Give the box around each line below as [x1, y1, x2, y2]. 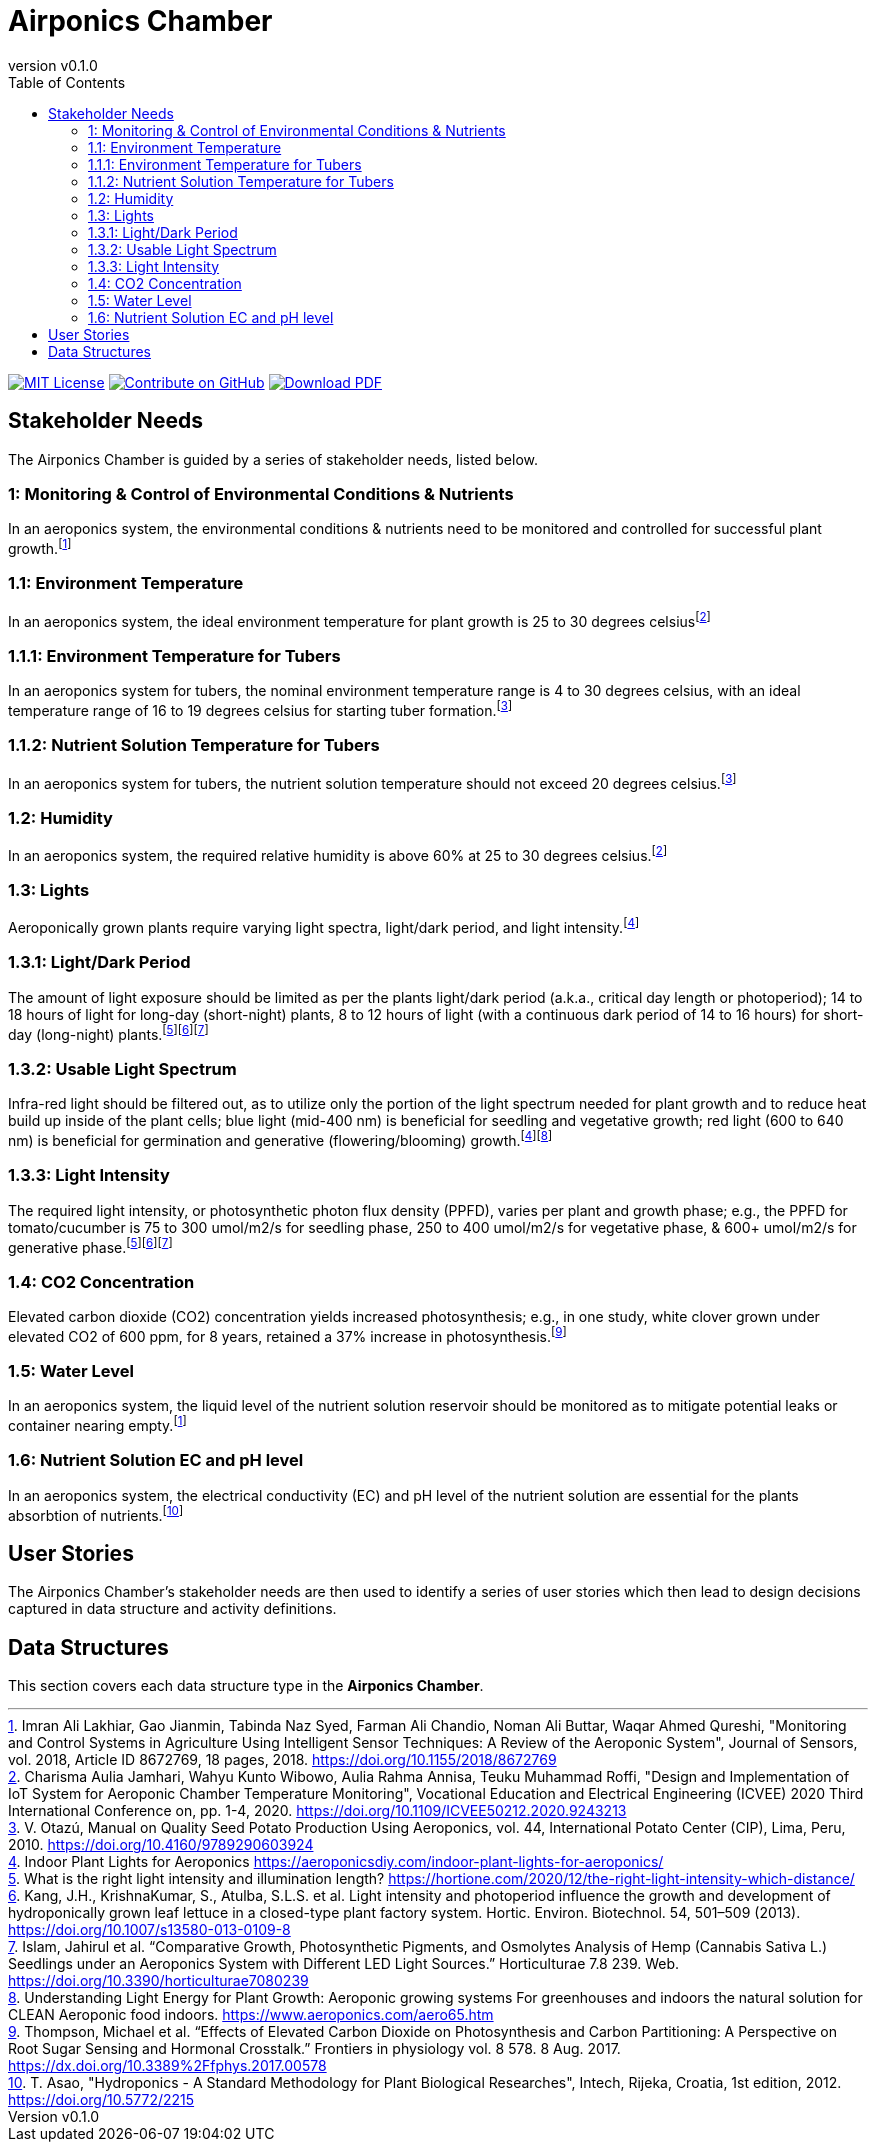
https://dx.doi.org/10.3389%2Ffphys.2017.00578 [8, 2057, 327, 2075]
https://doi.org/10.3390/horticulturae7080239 [8, 1972, 309, 1990]
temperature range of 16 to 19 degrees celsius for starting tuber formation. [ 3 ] [8, 699, 513, 719]
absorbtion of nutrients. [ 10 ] [8, 1503, 184, 1524]
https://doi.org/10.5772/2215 [8, 2091, 195, 2109]
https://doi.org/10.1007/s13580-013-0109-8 [8, 1921, 291, 1939]
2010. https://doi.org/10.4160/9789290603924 [8, 1836, 314, 1854]
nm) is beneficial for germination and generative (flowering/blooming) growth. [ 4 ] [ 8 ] [8, 1129, 553, 1149]
